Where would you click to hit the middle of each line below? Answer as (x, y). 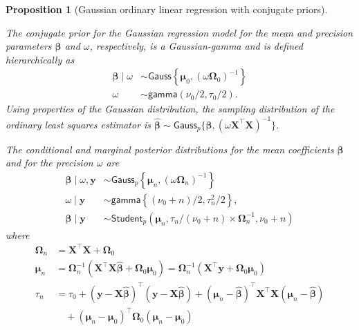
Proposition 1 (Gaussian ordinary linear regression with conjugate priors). (167, 9)
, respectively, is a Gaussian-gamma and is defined (196, 46)
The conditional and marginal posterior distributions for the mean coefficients (170, 149)
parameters (29, 46)
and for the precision (49, 163)
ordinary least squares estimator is (79, 124)
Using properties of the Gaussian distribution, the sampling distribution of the (170, 109)
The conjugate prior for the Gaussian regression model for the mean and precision (179, 32)
